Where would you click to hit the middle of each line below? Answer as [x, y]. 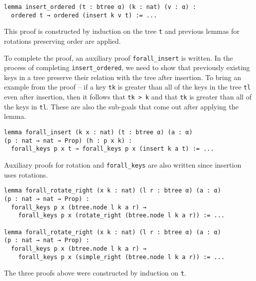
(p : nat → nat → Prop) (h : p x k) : [68, 140]
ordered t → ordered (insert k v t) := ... [84, 15]
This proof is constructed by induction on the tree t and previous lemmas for [122, 31]
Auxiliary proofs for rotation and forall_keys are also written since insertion [123, 165]
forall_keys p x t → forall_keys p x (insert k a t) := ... [113, 149]
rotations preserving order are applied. [62, 41]
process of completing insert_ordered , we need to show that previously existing [127, 67]
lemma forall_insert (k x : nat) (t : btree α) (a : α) [98, 133]
